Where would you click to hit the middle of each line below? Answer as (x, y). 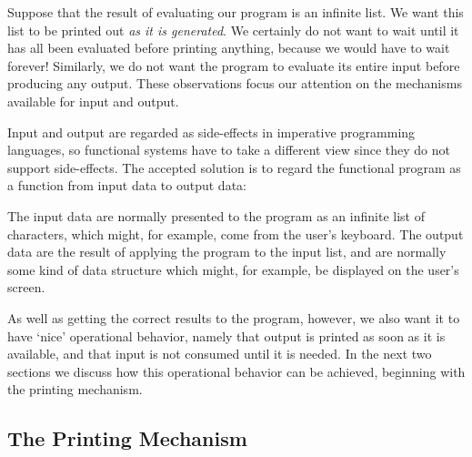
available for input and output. (93, 101)
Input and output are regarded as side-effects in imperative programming (211, 132)
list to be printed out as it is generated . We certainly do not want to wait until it (233, 30)
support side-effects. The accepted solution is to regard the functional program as (234, 167)
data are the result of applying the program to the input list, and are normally (227, 252)
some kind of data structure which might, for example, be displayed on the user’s (233, 269)
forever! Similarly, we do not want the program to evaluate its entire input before (234, 65)
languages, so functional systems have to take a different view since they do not (229, 150)
